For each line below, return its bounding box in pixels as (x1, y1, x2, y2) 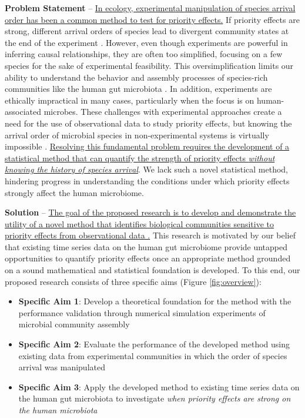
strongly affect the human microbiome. (5, 186, 144, 198)
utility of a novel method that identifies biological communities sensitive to (5, 217, 274, 230)
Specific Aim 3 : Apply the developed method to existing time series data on (18, 380, 300, 393)
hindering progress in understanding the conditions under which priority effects (5, 174, 290, 187)
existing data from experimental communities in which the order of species (18, 349, 287, 361)
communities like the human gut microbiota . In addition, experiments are (5, 82, 272, 95)
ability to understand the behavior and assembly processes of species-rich (5, 71, 268, 83)
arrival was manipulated (18, 361, 105, 373)
